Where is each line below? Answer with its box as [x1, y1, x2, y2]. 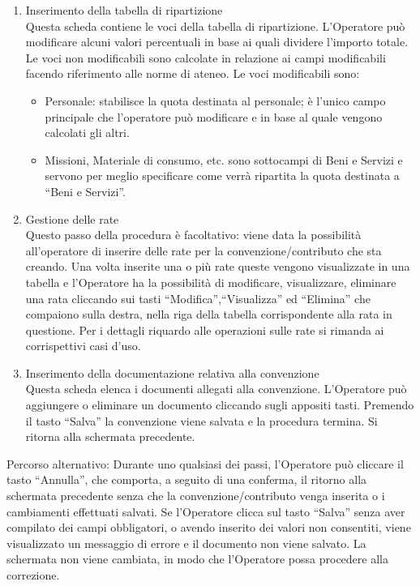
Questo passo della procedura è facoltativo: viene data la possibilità [25, 226, 362, 243]
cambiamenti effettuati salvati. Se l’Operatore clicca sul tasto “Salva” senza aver [6, 503, 405, 520]
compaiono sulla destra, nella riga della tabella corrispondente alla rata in [25, 306, 392, 323]
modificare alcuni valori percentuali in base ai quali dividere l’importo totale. [25, 33, 409, 50]
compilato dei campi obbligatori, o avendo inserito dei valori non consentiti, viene [6, 519, 411, 536]
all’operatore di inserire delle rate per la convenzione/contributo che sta [25, 242, 382, 259]
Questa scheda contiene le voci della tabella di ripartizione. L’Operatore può [25, 17, 405, 34]
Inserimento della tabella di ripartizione [25, 2, 223, 18]
